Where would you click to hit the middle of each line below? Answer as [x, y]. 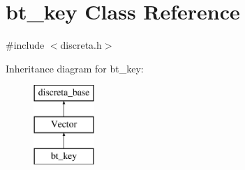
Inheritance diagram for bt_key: [75, 68]
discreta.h [81, 45]
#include [25, 45]
